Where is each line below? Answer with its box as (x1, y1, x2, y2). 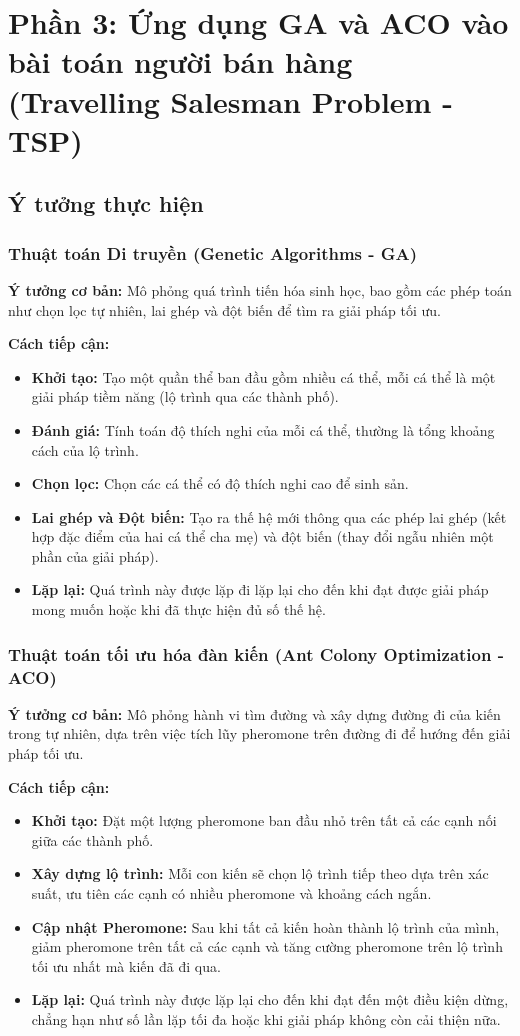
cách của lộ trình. (31, 439, 139, 460)
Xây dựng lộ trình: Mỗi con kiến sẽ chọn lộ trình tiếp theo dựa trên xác (31, 863, 489, 884)
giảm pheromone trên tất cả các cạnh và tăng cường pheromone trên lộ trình (31, 936, 503, 957)
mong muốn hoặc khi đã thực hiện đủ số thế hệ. (31, 599, 326, 620)
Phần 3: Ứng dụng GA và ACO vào (8, 2, 509, 43)
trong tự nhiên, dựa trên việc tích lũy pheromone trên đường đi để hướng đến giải (8, 723, 511, 744)
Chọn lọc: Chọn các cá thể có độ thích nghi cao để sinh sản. (31, 473, 409, 494)
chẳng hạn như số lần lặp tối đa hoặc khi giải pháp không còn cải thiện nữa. (31, 1008, 501, 1029)
